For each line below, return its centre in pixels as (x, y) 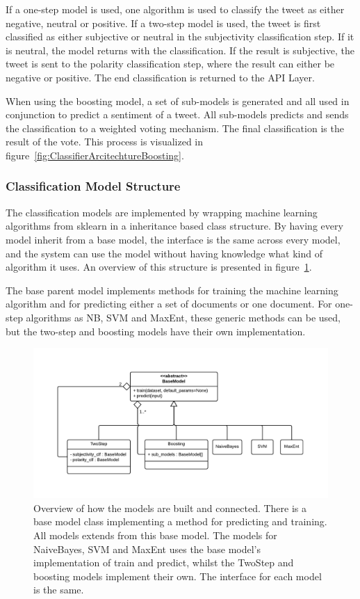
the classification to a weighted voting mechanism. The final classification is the (175, 128)
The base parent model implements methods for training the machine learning (172, 290)
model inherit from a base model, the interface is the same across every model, (173, 239)
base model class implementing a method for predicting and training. (180, 521)
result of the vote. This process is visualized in (105, 142)
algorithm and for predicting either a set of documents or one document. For (169, 304)
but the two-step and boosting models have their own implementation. (156, 331)
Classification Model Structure (93, 186)
